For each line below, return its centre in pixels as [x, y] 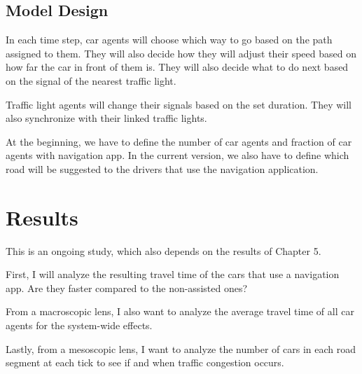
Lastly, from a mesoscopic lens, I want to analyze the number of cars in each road [181, 348]
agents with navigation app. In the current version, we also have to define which [177, 155]
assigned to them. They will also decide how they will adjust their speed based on [181, 53]
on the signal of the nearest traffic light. [91, 80]
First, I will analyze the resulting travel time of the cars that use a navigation [173, 274]
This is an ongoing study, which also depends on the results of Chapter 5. [163, 250]
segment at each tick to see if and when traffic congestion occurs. [145, 362]
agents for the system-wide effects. [79, 325]
